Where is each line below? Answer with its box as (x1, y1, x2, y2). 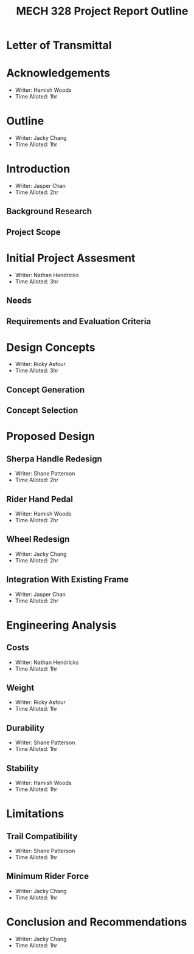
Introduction (6, 162, 71, 176)
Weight (6, 683, 35, 693)
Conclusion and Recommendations (6, 915, 187, 929)
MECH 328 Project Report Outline (16, 4, 189, 18)
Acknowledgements (6, 66, 111, 80)
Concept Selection (6, 406, 78, 416)
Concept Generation (6, 384, 85, 395)
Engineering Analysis (6, 618, 117, 632)
